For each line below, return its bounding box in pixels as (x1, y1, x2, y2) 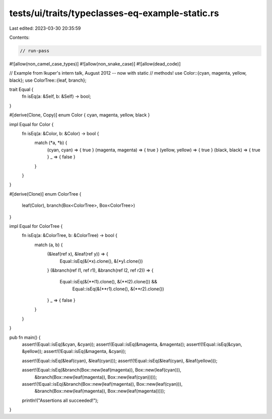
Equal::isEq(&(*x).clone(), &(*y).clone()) (59, 258, 143, 264)
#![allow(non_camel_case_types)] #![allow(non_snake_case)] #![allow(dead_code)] (9, 61, 181, 67)
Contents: (9, 34, 30, 40)
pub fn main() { (9, 334, 41, 340)
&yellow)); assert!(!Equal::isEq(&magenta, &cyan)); (22, 348, 126, 354)
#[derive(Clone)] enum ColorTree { (9, 191, 82, 197)
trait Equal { (9, 86, 34, 93)
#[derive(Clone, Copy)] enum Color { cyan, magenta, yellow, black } (9, 112, 150, 118)
